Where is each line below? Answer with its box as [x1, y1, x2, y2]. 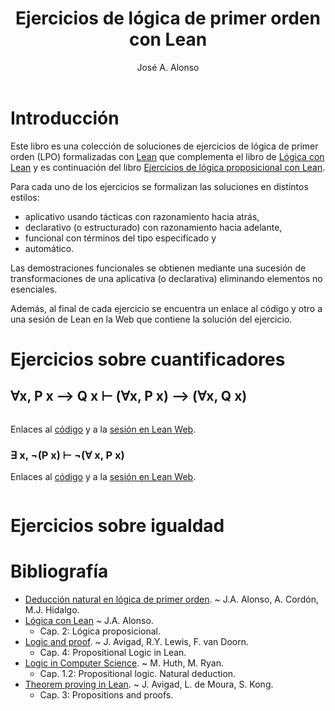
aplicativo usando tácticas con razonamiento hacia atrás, [24, 210, 260, 222]
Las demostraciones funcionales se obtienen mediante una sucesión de [10, 262, 307, 274]
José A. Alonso [136, 61, 200, 73]
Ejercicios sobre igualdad [10, 515, 225, 537]
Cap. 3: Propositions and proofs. [39, 689, 174, 701]
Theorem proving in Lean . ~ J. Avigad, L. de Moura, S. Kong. [24, 678, 274, 691]
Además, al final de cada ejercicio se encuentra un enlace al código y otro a [10, 302, 323, 314]
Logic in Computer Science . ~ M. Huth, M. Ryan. [24, 657, 225, 669]
